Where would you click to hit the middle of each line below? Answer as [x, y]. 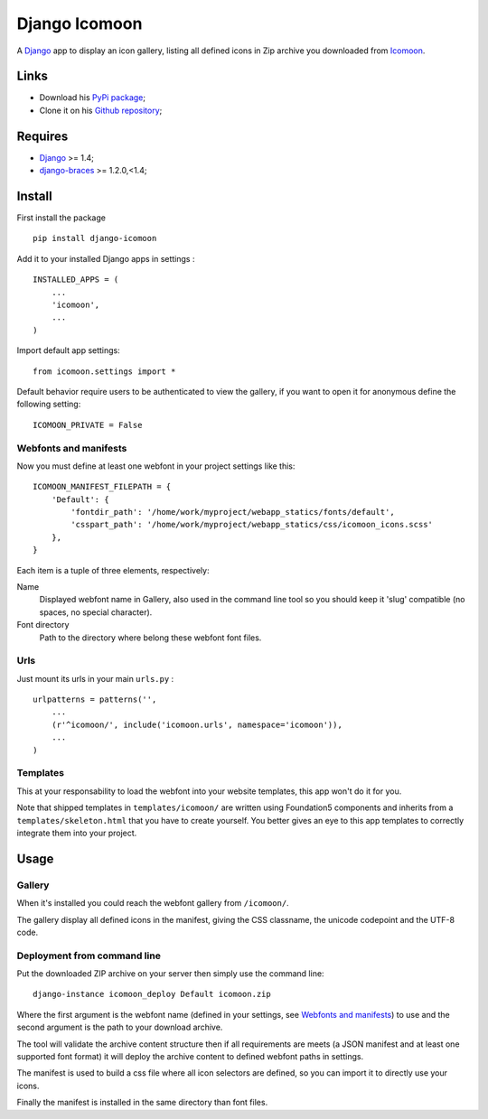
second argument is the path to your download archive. [120, 1027]
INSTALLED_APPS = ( [76, 280]
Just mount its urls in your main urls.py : [95, 678]
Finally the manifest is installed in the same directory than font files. [142, 1103]
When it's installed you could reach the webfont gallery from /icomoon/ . [153, 903]
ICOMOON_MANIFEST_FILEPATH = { [102, 487]
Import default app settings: [69, 350]
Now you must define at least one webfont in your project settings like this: [156, 466]
